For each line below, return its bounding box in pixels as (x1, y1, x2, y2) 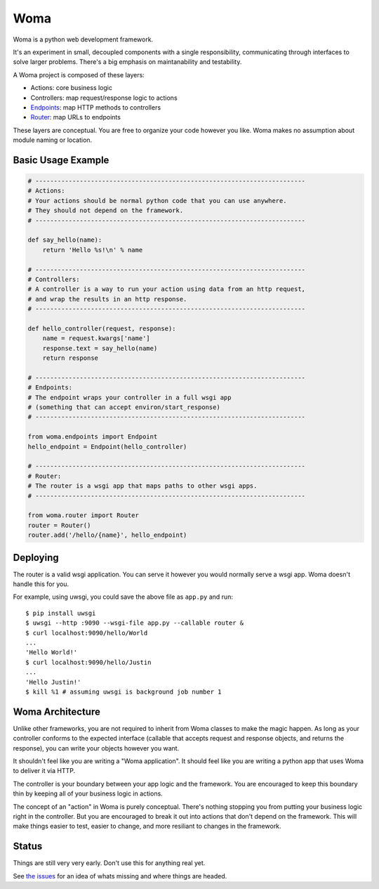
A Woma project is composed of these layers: (13, 70, 145, 79)
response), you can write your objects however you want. (13, 744, 180, 752)
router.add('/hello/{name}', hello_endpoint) (27, 531, 187, 539)
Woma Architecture (13, 706, 101, 718)
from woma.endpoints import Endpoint (27, 433, 158, 441)
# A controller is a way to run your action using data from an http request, (27, 285, 305, 293)
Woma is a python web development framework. (13, 35, 154, 44)
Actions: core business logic (30, 84, 112, 92)
